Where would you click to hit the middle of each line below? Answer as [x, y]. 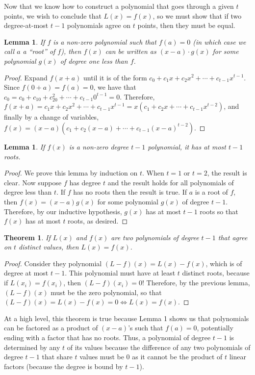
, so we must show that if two [197, 15]
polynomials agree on [99, 25]
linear [238, 357]
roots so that [219, 211]
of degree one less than [94, 61]
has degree [85, 182]
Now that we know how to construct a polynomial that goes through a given [119, 6]
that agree [233, 237]
